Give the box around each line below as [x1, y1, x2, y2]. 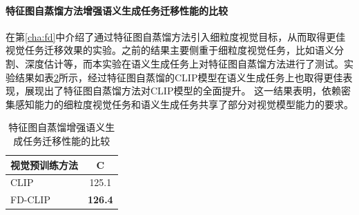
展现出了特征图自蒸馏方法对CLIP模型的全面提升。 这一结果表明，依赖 [24, 83, 342, 98]
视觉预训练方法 [10, 157, 78, 172]
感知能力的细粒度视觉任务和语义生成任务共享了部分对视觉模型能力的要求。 [14, 96, 353, 111]
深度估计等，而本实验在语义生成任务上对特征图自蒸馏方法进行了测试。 [24, 56, 344, 70]
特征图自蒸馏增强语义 [8, 120, 106, 134]
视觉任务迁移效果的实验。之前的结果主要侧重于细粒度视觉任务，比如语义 [6, 43, 334, 57]
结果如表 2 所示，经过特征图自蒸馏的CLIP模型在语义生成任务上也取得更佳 [14, 70, 343, 84]
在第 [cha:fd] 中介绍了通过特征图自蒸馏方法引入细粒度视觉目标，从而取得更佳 [6, 29, 346, 43]
